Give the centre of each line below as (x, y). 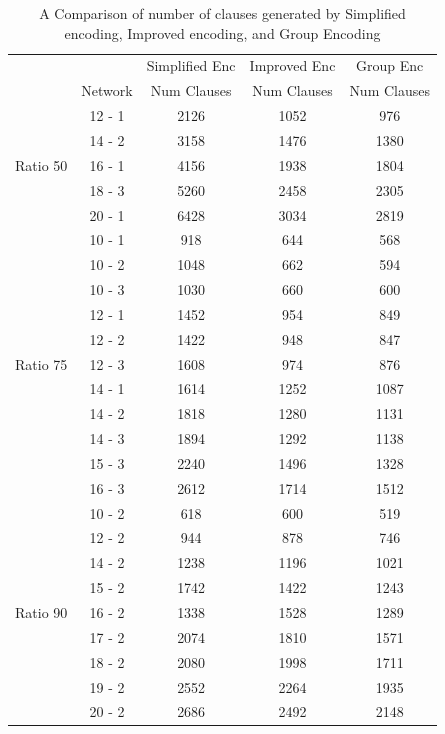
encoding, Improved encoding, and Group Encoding (222, 32)
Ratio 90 (41, 612)
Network (107, 90)
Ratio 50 (41, 164)
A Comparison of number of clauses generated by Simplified (222, 13)
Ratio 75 (41, 363)
